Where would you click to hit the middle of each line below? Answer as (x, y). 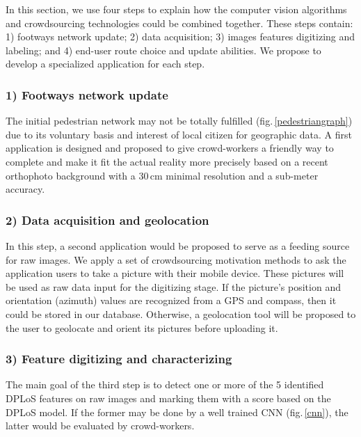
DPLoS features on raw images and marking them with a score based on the (168, 398)
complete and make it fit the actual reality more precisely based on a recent (167, 161)
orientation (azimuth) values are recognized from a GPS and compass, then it (171, 300)
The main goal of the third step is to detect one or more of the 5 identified (165, 384)
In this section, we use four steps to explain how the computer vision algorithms (176, 9)
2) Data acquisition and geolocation (107, 220)
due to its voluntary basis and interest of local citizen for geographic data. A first (179, 134)
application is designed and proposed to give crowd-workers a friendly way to (170, 148)
